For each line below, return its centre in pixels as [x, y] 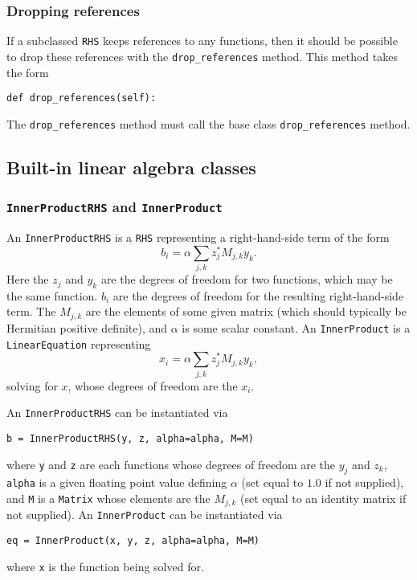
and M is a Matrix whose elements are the [108, 498]
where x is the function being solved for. [105, 566]
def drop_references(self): [82, 98]
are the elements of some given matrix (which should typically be [246, 311]
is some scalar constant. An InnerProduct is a [296, 327]
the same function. [52, 295]
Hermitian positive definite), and [87, 327]
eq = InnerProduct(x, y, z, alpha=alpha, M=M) [133, 541]
